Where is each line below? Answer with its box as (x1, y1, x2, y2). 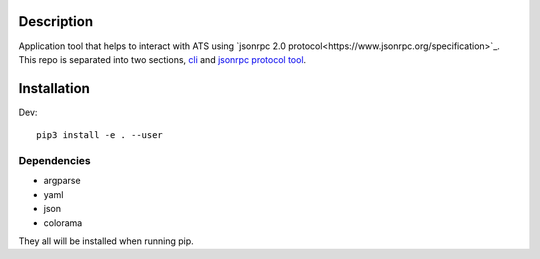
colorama (43, 216, 83, 229)
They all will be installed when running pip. (18, 235, 194, 247)
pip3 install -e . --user (36, 130, 164, 141)
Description (18, 13, 94, 30)
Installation (18, 80, 90, 97)
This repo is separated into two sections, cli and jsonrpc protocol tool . (18, 53, 307, 65)
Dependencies (18, 153, 92, 167)
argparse (43, 175, 81, 187)
